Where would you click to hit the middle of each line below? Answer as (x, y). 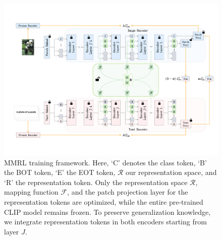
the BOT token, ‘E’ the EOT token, (60, 172)
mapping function (31, 192)
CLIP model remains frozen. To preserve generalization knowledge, (107, 212)
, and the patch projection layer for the (128, 192)
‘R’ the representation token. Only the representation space (96, 182)
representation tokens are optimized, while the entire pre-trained (104, 202)
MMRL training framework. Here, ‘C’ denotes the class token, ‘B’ (105, 162)
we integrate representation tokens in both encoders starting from (105, 222)
